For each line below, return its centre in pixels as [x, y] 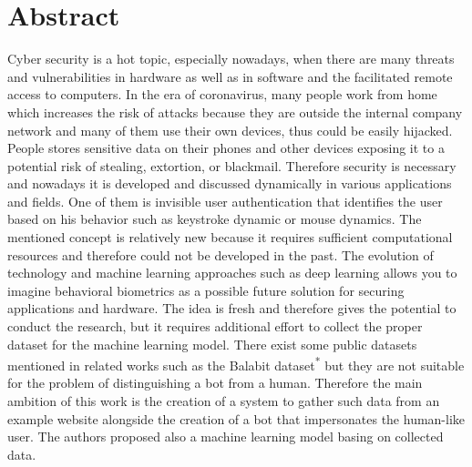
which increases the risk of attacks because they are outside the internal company [235, 112]
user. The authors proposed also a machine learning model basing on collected [226, 437]
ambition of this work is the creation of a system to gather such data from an [224, 401]
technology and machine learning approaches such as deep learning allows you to [232, 273]
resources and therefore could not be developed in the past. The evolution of [221, 254]
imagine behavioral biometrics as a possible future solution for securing [206, 290]
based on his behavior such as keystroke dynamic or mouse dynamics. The [215, 219]
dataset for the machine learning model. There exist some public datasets [212, 344]
